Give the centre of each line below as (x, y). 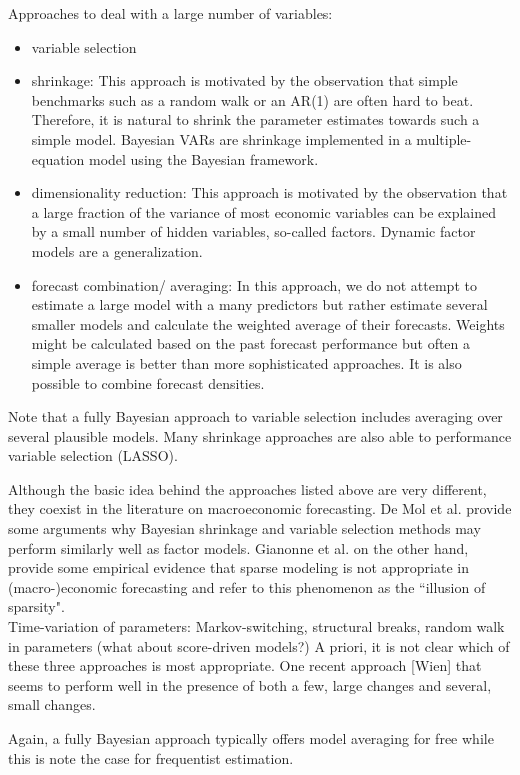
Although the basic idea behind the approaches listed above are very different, (247, 488)
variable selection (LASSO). (93, 455)
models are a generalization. (117, 250)
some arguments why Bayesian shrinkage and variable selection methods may (244, 528)
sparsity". (36, 606)
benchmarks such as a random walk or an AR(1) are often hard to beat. (252, 99)
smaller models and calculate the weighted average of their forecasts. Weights (268, 323)
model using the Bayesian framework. (203, 158)
